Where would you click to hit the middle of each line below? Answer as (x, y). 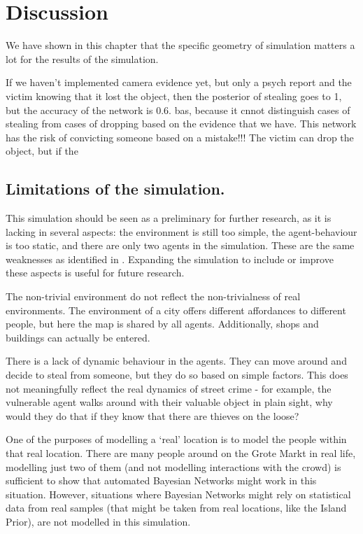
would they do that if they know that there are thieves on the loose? (152, 415)
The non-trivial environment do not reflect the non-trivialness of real (153, 296)
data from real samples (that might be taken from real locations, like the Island (176, 508)
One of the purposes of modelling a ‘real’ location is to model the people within (176, 439)
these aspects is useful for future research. (95, 273)
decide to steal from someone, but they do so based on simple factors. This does (177, 375)
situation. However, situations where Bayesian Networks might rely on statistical (178, 494)
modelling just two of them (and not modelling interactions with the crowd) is (173, 466)
